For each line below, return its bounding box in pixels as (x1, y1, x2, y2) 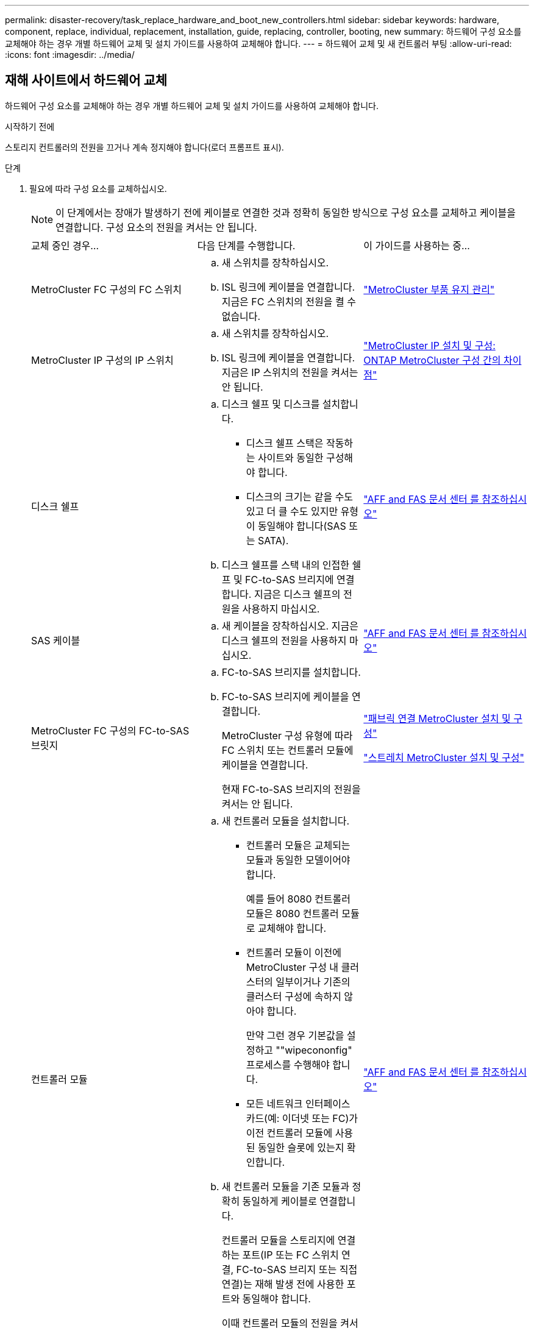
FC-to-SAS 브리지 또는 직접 (236, 1263, 358, 1276)
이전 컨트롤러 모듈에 (246, 1126, 333, 1139)
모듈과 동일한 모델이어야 (246, 853, 351, 866)
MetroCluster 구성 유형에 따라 (221, 729, 353, 742)
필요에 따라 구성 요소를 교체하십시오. (29, 183, 167, 194)
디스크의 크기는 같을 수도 (246, 490, 354, 503)
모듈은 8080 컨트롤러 (246, 907, 339, 920)
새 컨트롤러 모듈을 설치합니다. (221, 814, 350, 827)
